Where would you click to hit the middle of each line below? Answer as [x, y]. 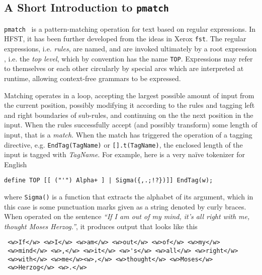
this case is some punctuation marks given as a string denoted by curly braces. [125, 206]
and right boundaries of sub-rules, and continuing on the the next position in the [129, 115]
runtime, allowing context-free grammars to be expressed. [93, 78]
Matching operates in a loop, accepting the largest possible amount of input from [129, 95]
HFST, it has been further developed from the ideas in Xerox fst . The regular [125, 39]
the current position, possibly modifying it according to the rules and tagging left [129, 105]
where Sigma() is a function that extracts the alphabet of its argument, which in [129, 196]
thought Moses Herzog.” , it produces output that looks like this [101, 226]
